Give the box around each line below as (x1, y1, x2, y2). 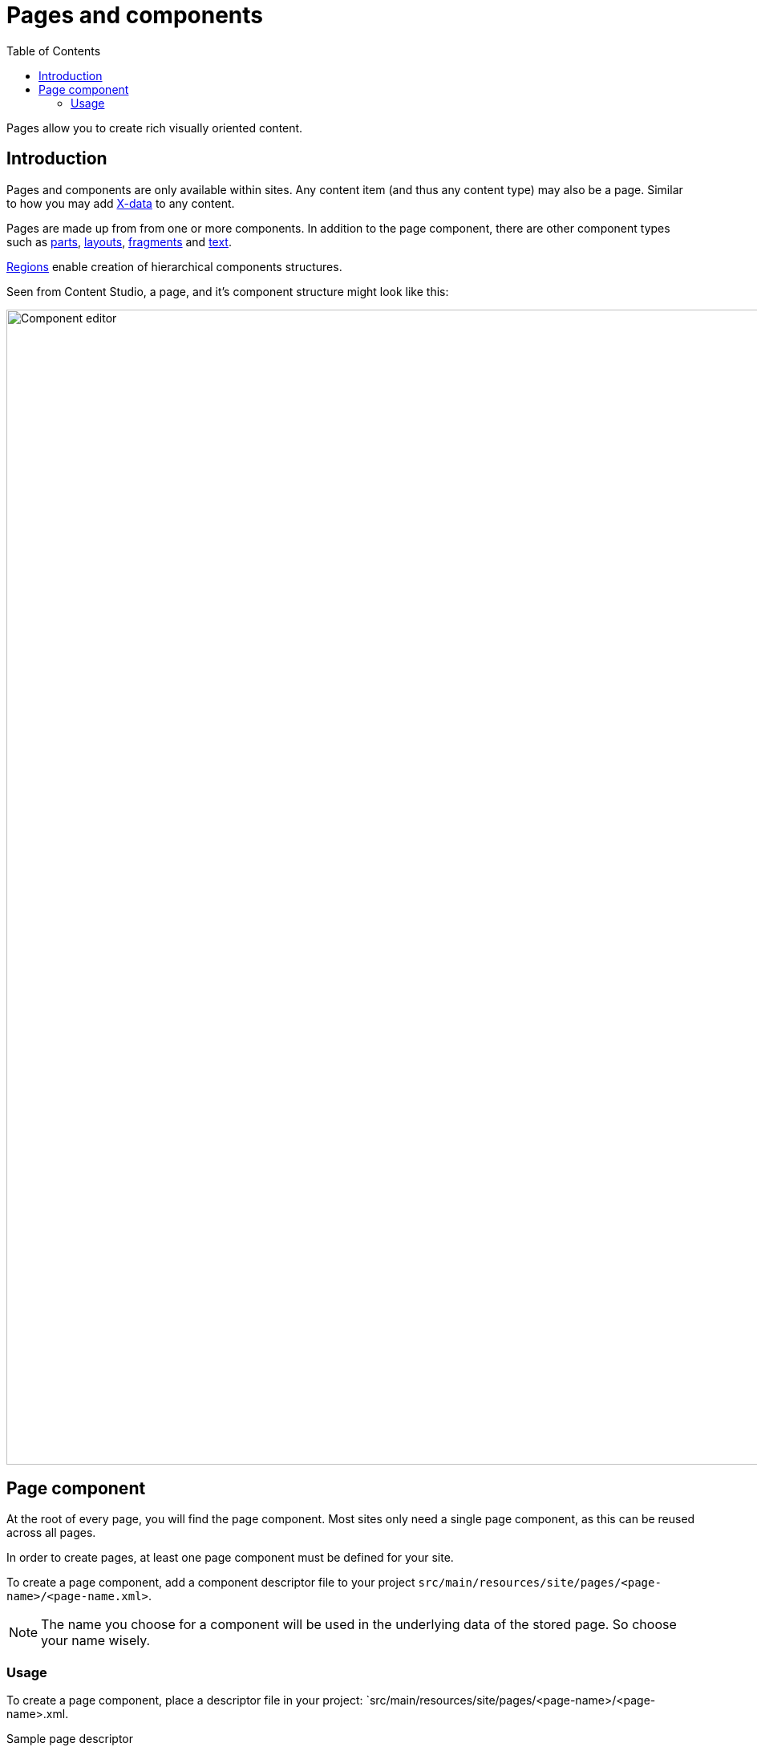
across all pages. (6, 1526, 96, 1540)
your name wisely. (41, 1632, 151, 1649)
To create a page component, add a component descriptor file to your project (6, 1575, 415, 1590)
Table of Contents (6, 43, 101, 58)
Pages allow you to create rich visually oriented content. (6, 120, 303, 135)
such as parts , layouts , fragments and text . (6, 234, 232, 249)
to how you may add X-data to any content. (6, 196, 235, 210)
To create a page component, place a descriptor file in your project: (6, 1693, 363, 1708)
